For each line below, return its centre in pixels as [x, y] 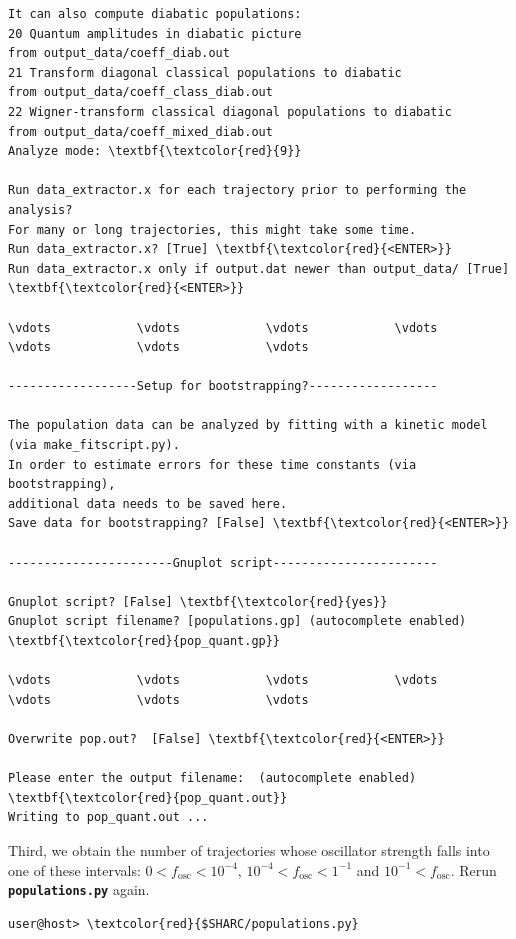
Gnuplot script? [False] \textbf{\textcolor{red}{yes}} [198, 601]
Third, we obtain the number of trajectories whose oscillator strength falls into [249, 849]
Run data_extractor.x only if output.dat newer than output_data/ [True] [259, 268]
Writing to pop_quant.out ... [108, 817]
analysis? [40, 209]
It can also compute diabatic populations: [155, 14]
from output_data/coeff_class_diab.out [140, 92]
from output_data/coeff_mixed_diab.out [140, 131]
